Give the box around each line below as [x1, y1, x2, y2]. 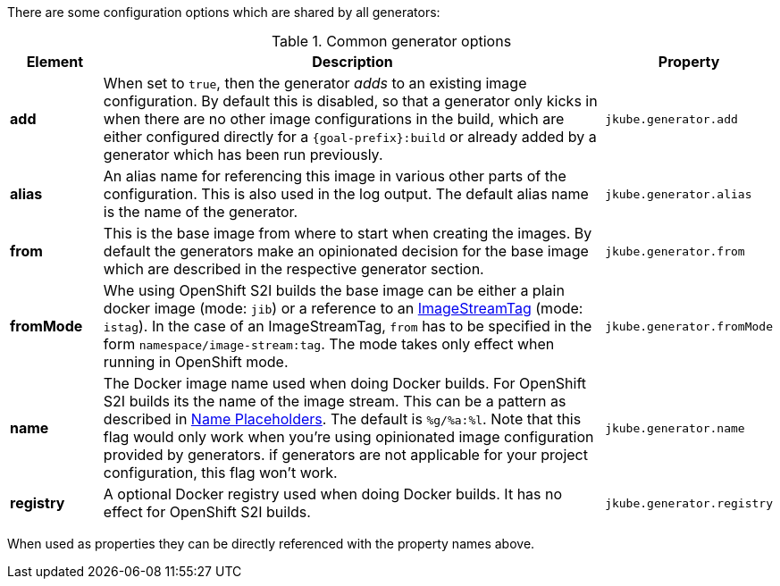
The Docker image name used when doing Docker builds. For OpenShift [103, 374, 587, 392]
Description [312, 53, 393, 71]
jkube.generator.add [605, 112, 738, 126]
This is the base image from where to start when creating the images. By [103, 224, 592, 242]
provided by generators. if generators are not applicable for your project [103, 446, 588, 464]
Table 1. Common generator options [271, 32, 512, 50]
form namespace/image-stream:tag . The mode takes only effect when [103, 335, 555, 353]
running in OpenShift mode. [103, 353, 289, 371]
